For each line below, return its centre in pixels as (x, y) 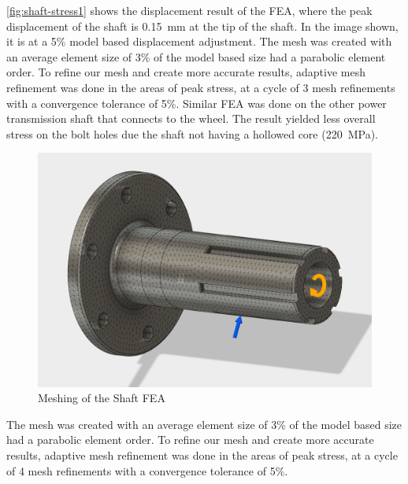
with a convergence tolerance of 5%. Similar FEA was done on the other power (197, 103)
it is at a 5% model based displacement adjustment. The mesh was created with (199, 41)
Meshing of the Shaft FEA (102, 398)
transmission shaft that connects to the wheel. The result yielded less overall (191, 118)
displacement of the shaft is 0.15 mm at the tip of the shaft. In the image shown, (202, 26)
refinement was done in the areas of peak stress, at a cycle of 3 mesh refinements (201, 87)
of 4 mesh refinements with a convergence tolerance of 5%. (147, 470)
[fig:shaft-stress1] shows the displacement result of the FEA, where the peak (189, 10)
